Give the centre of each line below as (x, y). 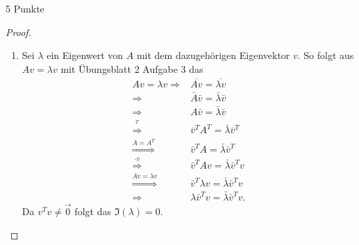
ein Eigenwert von (85, 55)
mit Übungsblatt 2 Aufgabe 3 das (132, 68)
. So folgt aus (326, 55)
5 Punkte (25, 8)
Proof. (18, 32)
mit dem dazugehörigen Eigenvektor (213, 55)
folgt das (93, 211)
